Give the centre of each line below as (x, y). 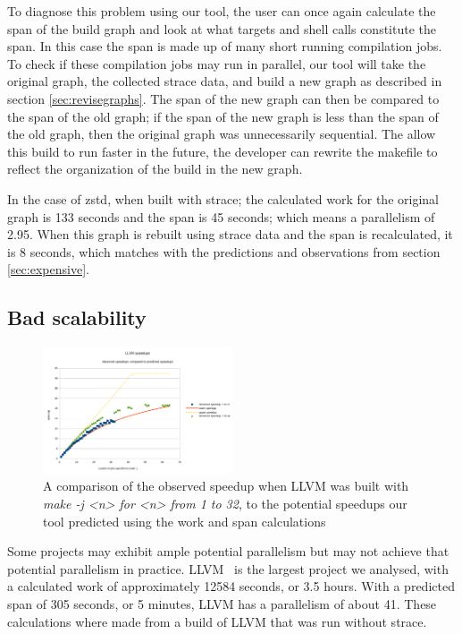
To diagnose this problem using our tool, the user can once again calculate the (222, 11)
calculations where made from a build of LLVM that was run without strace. (217, 621)
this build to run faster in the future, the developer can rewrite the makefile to (223, 151)
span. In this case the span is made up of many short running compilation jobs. (225, 46)
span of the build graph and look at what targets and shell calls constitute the (222, 28)
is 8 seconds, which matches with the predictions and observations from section (224, 251)
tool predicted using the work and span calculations (185, 521)
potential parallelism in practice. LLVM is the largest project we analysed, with (228, 568)
